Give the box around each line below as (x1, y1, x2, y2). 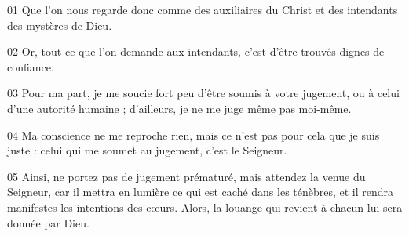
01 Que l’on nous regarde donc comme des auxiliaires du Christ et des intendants (7, 2, 398, 17)
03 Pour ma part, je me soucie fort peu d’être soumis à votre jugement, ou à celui (7, 85, 400, 101)
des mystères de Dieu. (7, 16, 112, 33)
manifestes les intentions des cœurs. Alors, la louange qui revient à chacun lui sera (7, 198, 403, 215)
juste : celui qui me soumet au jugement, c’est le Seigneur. (7, 142, 287, 158)
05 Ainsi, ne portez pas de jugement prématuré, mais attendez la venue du (7, 168, 366, 184)
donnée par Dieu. (7, 214, 89, 231)
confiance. (7, 58, 54, 74)
